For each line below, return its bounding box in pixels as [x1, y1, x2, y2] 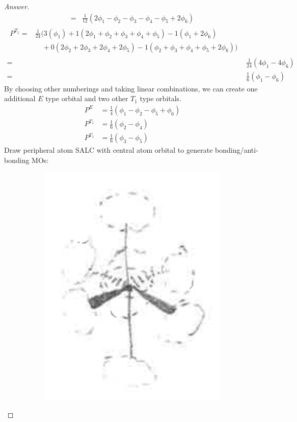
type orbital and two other [45, 93, 128, 104]
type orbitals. [140, 93, 182, 104]
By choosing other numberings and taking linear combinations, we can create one [4, 83, 258, 93]
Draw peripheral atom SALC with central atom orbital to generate [4, 145, 213, 155]
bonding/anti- [215, 145, 258, 155]
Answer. [4, 1, 30, 11]
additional [4, 93, 36, 104]
